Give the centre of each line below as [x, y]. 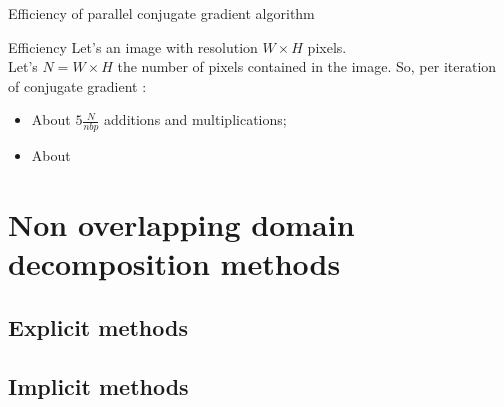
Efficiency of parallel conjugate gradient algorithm [161, 13]
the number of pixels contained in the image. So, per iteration [307, 66]
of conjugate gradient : [77, 85]
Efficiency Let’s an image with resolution [133, 46]
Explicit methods [98, 326]
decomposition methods [174, 263]
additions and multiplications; [195, 119]
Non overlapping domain [181, 223]
